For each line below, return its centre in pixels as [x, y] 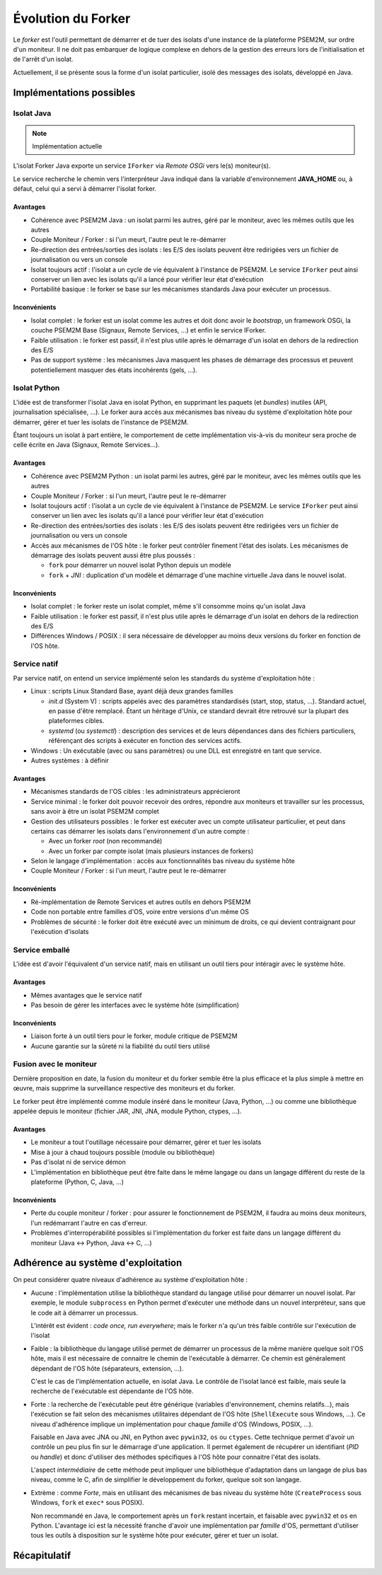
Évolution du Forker [72, 18]
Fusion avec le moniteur [55, 1064]
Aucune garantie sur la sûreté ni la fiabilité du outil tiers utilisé [120, 1046]
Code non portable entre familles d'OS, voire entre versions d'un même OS [140, 912]
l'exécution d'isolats [60, 932]
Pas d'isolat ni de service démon [79, 1162]
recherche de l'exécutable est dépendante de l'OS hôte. [112, 1391]
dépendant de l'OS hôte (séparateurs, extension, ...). [107, 1368]
